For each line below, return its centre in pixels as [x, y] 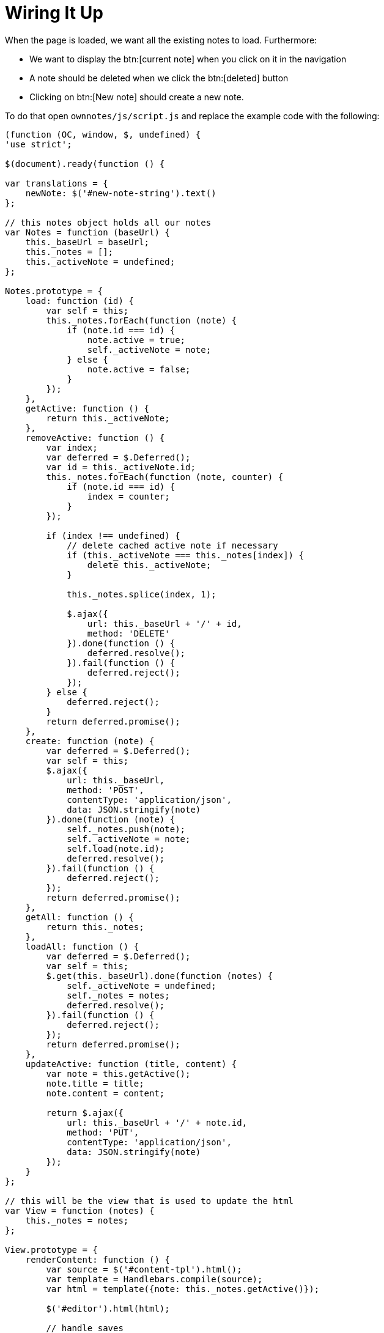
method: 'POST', [105, 790]
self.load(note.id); [116, 848]
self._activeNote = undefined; [142, 985]
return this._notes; [95, 927]
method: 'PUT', [103, 1132]
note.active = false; [139, 369]
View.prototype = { [51, 1250]
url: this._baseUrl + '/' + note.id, [157, 1122]
